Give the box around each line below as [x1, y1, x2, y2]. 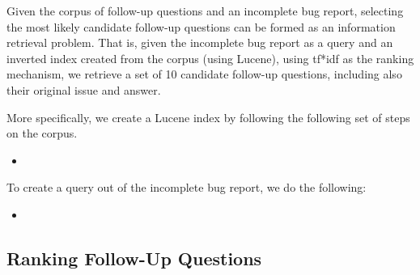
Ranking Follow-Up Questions [6, 245, 262, 270]
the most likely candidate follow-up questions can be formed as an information [6, 18, 396, 35]
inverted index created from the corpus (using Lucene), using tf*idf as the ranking [6, 49, 414, 66]
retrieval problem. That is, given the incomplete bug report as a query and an [6, 34, 393, 51]
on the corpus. [6, 125, 78, 142]
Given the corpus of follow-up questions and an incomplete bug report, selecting [6, 2, 404, 19]
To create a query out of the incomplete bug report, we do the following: [6, 179, 367, 196]
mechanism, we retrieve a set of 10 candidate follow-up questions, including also [6, 66, 402, 82]
